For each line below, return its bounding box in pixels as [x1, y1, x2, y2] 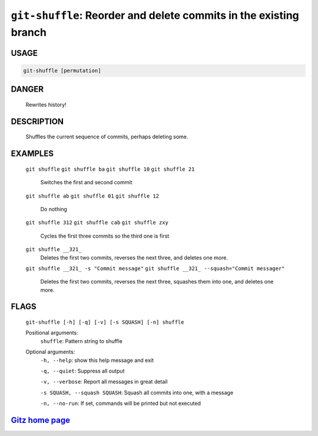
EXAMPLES [11, 149, 54, 159]
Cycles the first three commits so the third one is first [40, 232, 170, 239]
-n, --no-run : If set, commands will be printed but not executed [40, 400, 201, 407]
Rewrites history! [25, 101, 67, 108]
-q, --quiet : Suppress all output [40, 368, 125, 375]
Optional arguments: [25, 348, 75, 355]
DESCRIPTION [11, 117, 64, 127]
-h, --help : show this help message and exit [40, 357, 154, 364]
